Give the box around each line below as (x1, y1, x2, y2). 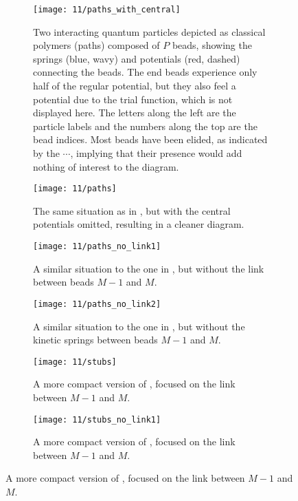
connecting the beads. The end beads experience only (33, 65, 257, 79)
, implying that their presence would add (70, 146, 242, 160)
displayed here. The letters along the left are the (33, 105, 236, 120)
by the (33, 146, 60, 160)
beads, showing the (172, 38, 252, 52)
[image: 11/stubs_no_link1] (33, 414, 161, 425)
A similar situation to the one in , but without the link (33, 261, 264, 275)
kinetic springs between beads (33, 332, 158, 347)
